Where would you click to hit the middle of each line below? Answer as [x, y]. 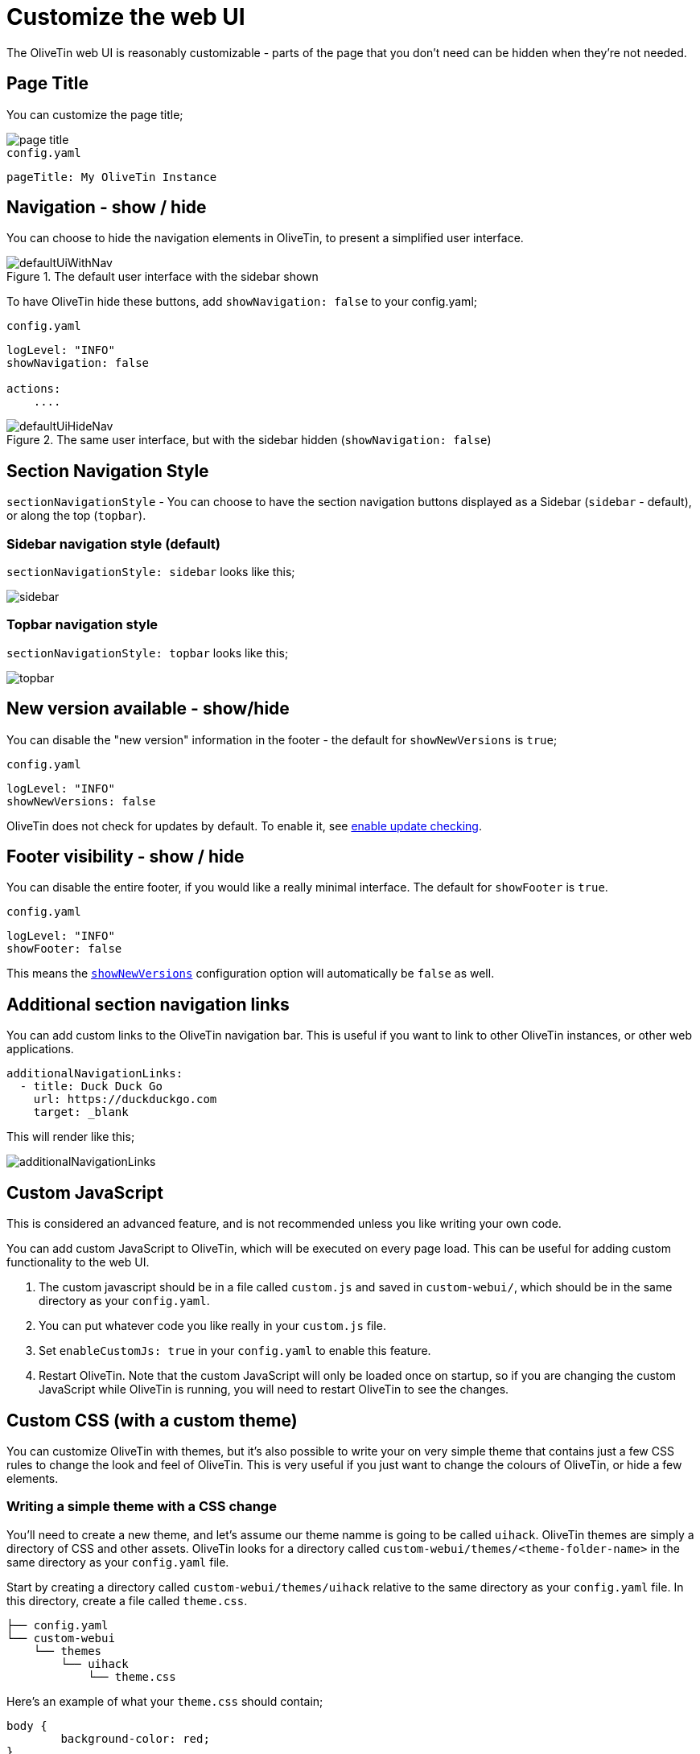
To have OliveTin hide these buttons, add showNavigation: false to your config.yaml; [242, 302]
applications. [40, 1049]
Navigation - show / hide [107, 208]
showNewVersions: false [81, 801]
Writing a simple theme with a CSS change [142, 1507]
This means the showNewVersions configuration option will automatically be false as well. [251, 974]
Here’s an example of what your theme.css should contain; [165, 1701]
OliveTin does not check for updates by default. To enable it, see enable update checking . [244, 826]
